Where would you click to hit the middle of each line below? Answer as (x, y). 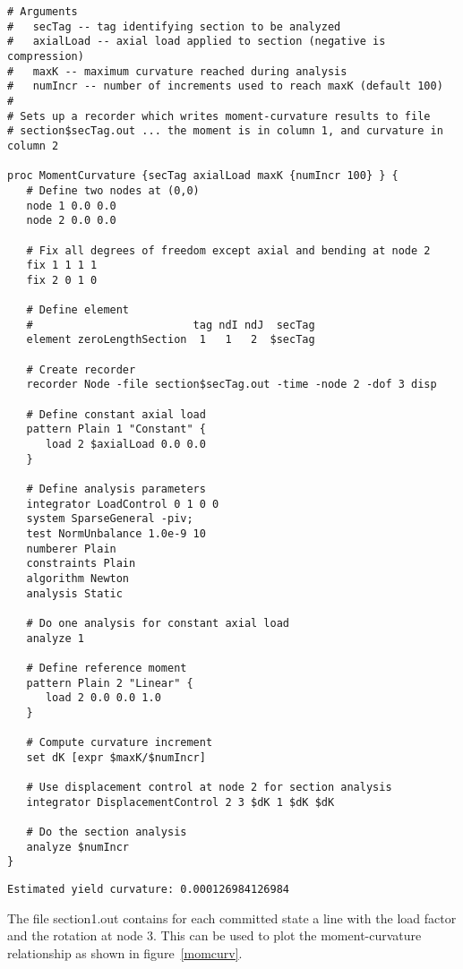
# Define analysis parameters (116, 489)
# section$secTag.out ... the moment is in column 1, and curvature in (225, 131)
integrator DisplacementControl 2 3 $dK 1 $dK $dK (180, 802)
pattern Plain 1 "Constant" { (116, 429)
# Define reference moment (107, 668)
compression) (46, 56)
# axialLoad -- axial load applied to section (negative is (197, 42)
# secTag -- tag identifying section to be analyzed (174, 26)
